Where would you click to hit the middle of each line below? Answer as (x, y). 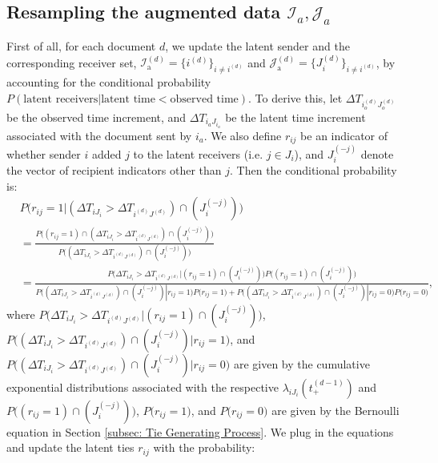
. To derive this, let (295, 97)
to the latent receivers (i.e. (198, 153)
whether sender (44, 153)
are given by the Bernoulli (336, 410)
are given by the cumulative (301, 363)
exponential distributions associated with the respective (143, 387)
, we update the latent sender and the (257, 46)
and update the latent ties (70, 447)
